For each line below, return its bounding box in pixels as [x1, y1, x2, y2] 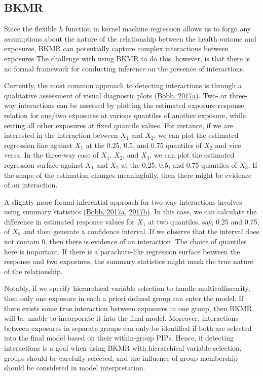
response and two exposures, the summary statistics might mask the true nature [4, 256, 253, 267]
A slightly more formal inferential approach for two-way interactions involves [4, 196, 242, 207]
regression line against [4, 139, 72, 150]
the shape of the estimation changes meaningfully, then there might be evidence [4, 169, 252, 180]
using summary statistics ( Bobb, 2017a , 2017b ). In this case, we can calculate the [4, 206, 257, 217]
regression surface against [4, 159, 83, 170]
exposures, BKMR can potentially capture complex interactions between [4, 43, 229, 54]
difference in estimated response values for [4, 216, 135, 227]
